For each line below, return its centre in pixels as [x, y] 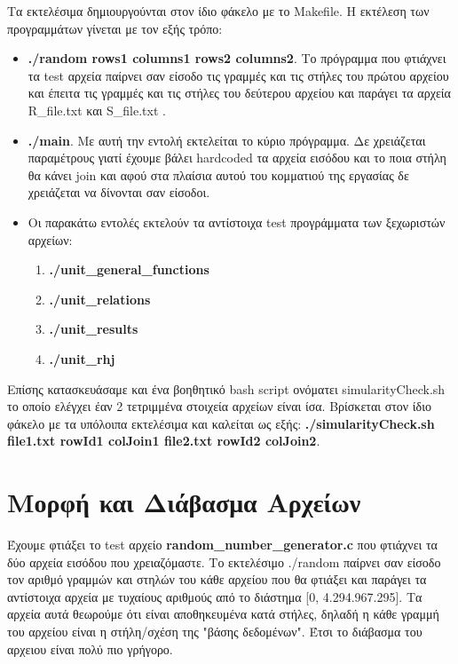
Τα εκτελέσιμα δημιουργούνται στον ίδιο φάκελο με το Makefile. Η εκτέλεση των [218, 11]
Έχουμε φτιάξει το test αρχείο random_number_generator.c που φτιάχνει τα [222, 544]
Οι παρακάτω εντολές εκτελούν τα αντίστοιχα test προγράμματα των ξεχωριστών [237, 221]
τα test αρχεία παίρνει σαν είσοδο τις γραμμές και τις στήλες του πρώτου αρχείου [238, 75]
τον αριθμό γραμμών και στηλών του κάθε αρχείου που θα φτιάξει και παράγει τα [217, 579]
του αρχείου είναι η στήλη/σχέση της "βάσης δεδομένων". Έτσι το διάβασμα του [215, 631]
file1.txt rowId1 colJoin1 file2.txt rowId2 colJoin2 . [164, 441]
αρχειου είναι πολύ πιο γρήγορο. [90, 648]
